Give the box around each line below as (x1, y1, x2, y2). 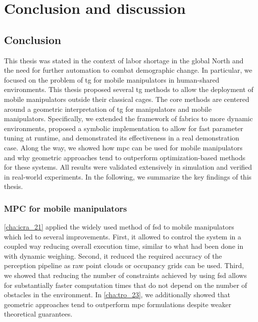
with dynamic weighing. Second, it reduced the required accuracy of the (4, 250, 222, 261)
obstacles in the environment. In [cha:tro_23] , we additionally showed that (4, 289, 230, 300)
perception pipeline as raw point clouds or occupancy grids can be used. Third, (4, 260, 244, 271)
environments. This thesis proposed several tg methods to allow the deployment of (4, 84, 254, 94)
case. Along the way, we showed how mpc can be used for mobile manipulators (4, 142, 243, 152)
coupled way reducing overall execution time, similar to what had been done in (4, 241, 244, 251)
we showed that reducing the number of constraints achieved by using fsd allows (4, 270, 247, 280)
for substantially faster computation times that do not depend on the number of (4, 279, 247, 290)
